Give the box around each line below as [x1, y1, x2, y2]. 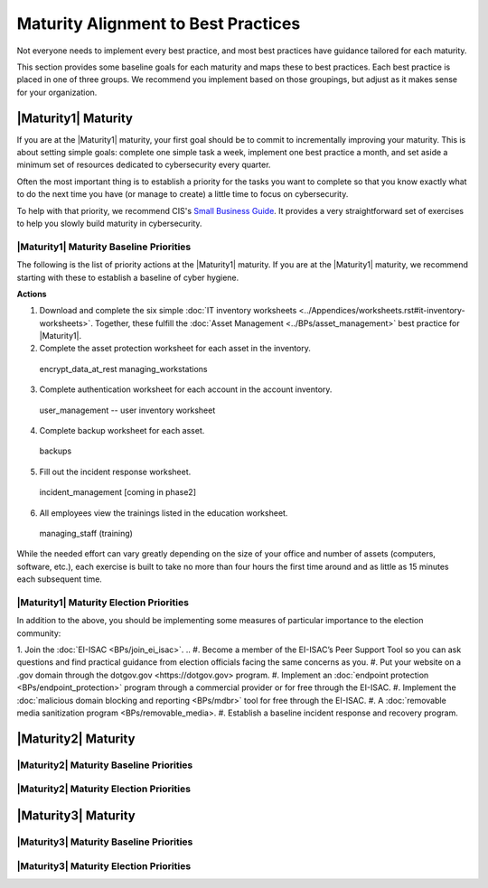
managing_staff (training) [39, 528, 133, 538]
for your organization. [16, 87, 98, 98]
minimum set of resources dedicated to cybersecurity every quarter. [16, 159, 271, 171]
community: [16, 628, 61, 639]
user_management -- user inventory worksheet [39, 405, 216, 416]
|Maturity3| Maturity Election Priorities [16, 859, 192, 872]
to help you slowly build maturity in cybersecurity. [16, 218, 202, 229]
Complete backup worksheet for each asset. [39, 425, 205, 436]
